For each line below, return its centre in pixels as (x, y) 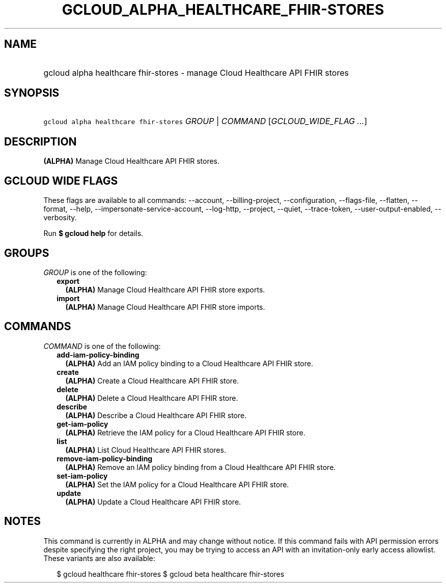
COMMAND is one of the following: (102, 346)
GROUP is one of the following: (95, 272)
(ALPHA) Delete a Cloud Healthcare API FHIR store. (152, 398)
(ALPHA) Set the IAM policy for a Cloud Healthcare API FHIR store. (177, 484)
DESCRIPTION (40, 141)
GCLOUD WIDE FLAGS (61, 181)
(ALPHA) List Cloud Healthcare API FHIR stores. (146, 450)
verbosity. (60, 218)
